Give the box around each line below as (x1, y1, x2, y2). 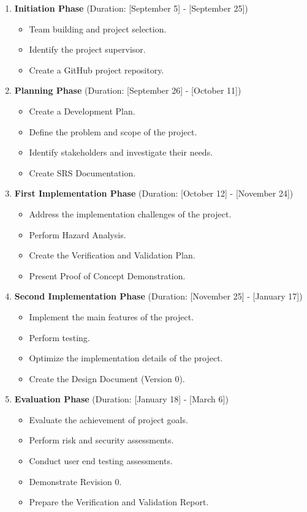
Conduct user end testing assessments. (29, 454, 173, 467)
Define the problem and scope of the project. (29, 125, 197, 138)
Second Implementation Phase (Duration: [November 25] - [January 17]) (14, 290, 303, 303)
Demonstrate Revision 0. (29, 475, 122, 488)
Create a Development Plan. (29, 104, 135, 117)
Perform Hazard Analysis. (29, 228, 126, 241)
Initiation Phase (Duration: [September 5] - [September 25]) (14, 2, 248, 14)
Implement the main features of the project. (29, 310, 194, 323)
